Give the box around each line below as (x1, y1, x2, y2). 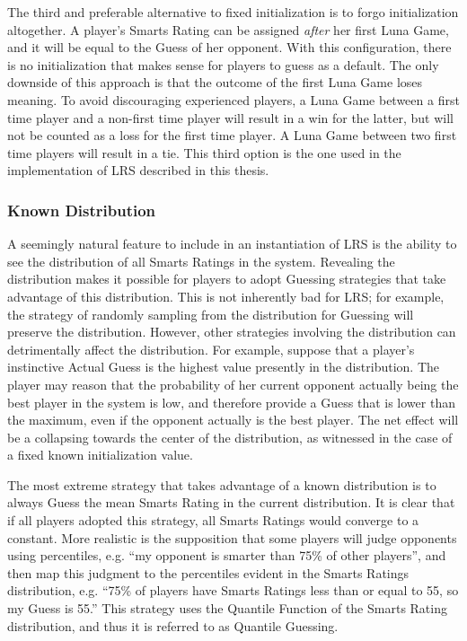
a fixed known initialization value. (7, 445, 193, 464)
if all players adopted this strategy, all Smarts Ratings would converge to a (7, 511, 419, 530)
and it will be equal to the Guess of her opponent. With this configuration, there (7, 38, 452, 57)
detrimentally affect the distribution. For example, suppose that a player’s (7, 339, 415, 358)
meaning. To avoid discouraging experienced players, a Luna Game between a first (7, 90, 460, 109)
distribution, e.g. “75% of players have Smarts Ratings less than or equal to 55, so (7, 581, 459, 600)
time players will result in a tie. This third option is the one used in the (7, 143, 401, 162)
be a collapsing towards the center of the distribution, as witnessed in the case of (7, 427, 453, 446)
